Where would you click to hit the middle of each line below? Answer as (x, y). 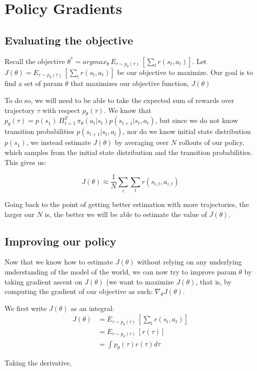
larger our (20, 214)
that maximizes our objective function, (130, 83)
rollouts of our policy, (211, 142)
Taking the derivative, (38, 363)
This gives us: (25, 162)
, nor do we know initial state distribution (187, 131)
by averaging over (142, 142)
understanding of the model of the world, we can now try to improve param (120, 271)
